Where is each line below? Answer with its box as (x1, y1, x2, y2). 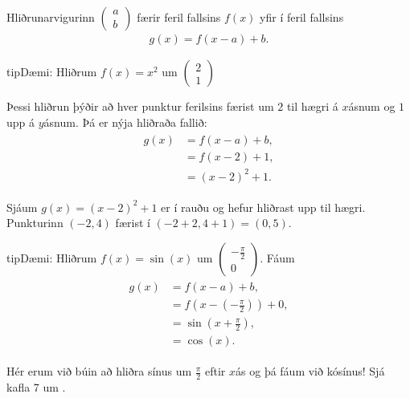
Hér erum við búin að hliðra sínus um (6, 363, 192, 380)
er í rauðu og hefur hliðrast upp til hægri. (161, 198, 366, 215)
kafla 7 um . (6, 379, 66, 396)
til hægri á (286, 98, 338, 115)
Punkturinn (6, 214, 64, 231)
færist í (115, 214, 150, 231)
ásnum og (348, 98, 396, 115)
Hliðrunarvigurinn (6, 9, 95, 25)
